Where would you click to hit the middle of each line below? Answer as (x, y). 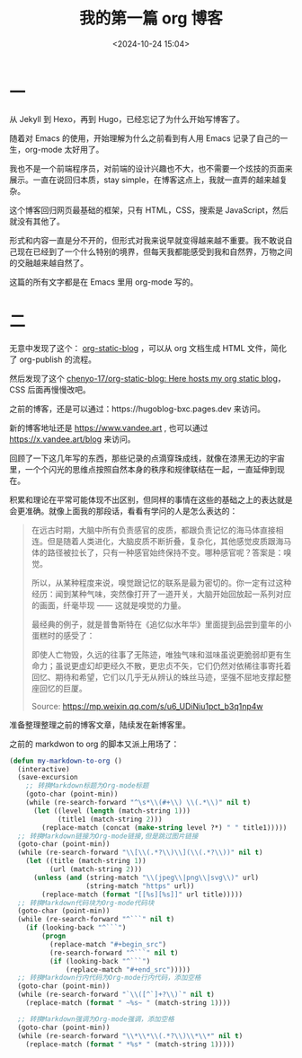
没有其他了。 (40, 221)
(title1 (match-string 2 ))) (110, 819)
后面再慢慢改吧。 (59, 389)
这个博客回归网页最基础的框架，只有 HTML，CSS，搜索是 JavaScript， (141, 210)
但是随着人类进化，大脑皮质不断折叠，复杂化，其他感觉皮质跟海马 (169, 541)
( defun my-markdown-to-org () (66, 761)
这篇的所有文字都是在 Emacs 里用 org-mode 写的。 (104, 282)
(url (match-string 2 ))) (96, 869)
